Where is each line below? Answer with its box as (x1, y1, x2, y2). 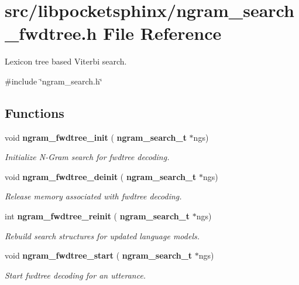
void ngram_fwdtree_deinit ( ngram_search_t (5, 170, 197, 182)
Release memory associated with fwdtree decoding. (5, 190, 182, 202)
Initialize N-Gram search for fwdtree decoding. (5, 151, 170, 163)
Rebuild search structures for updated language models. (5, 229, 200, 242)
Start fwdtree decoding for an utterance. (5, 269, 146, 281)
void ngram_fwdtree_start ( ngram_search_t (5, 249, 193, 262)
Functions (5, 103, 64, 121)
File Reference (103, 21, 222, 45)
